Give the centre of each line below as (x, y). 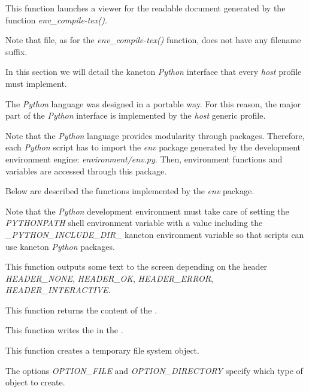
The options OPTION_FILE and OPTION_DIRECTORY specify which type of (154, 370)
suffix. (16, 51)
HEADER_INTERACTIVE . (58, 290)
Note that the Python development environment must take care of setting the (147, 211)
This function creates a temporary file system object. (102, 350)
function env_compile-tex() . (56, 19)
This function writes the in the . (64, 330)
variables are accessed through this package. (86, 171)
